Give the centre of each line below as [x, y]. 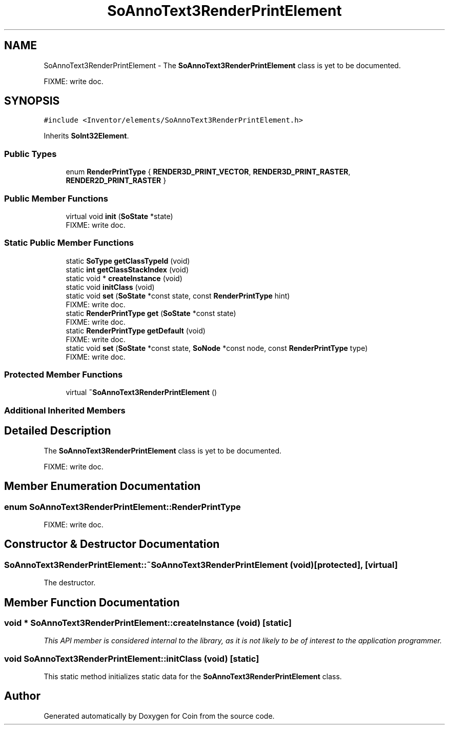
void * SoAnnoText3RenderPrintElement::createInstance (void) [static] [148, 623]
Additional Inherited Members [65, 410]
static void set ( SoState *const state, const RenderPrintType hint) [178, 295]
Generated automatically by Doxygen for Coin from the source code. [159, 716]
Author [22, 696]
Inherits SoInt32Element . [86, 136]
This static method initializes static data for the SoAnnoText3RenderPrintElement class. [193, 677]
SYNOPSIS [32, 101]
